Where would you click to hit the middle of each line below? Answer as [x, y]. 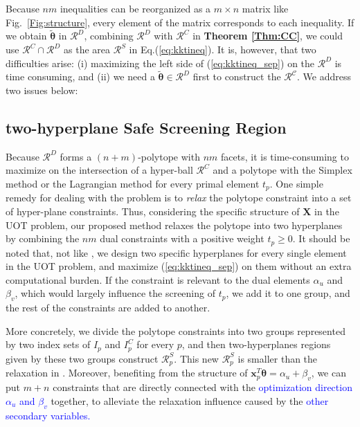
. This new [196, 358]
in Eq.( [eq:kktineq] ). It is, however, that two [223, 49]
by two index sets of [48, 344]
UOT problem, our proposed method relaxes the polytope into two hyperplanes [174, 225]
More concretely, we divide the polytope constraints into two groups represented [175, 330]
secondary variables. [48, 415]
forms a [76, 156]
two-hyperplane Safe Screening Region [146, 127]
